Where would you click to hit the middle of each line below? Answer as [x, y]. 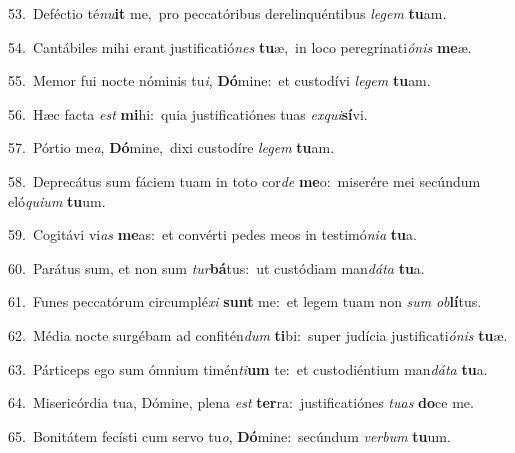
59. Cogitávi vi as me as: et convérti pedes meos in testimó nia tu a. [212, 234]
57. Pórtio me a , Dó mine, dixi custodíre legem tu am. [171, 147]
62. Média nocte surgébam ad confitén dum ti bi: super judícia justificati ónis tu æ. [258, 334]
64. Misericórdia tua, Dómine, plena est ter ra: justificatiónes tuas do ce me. [241, 402]
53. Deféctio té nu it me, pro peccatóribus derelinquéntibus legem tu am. [227, 13]
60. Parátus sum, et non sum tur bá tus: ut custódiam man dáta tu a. [216, 267]
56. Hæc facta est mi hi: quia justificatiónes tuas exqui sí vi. [188, 113]
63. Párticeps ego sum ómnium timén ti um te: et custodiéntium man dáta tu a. [248, 368]
